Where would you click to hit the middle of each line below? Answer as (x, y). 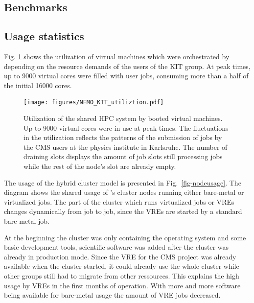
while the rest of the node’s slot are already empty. (100, 166)
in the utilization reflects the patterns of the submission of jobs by (123, 137)
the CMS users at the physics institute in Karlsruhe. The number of (126, 147)
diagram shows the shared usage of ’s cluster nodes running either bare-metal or (124, 192)
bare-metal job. (27, 221)
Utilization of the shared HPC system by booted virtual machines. (123, 118)
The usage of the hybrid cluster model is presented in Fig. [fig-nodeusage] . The (123, 182)
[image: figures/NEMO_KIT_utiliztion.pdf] (94, 103)
